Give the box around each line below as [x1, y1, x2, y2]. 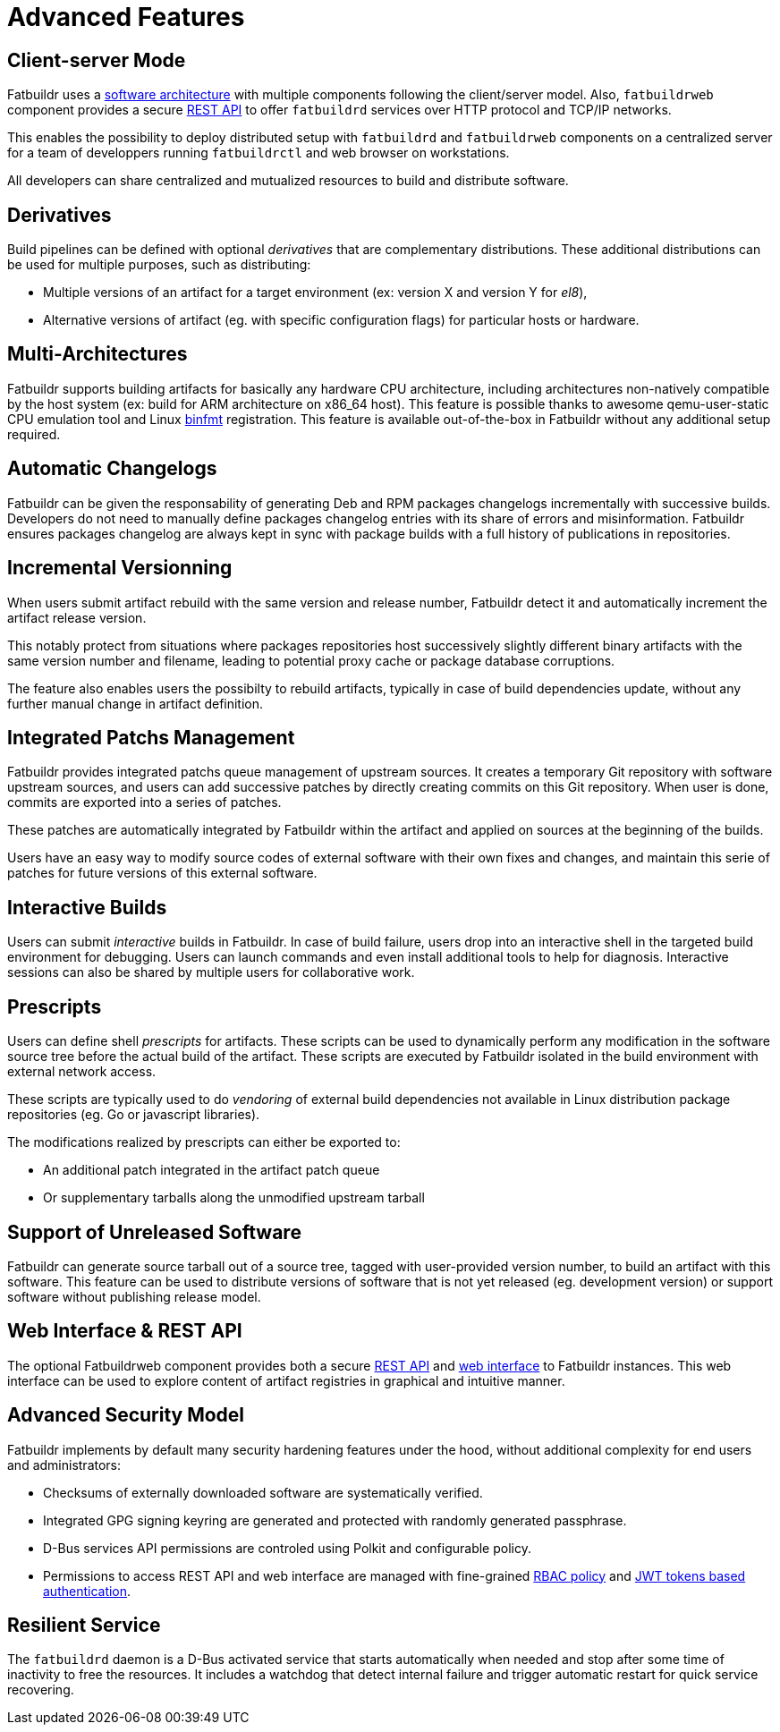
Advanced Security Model [7, 1404, 245, 1427]
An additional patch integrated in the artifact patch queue [43, 1162, 380, 1178]
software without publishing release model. [7, 1288, 261, 1304]
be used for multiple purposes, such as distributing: [7, 257, 311, 273]
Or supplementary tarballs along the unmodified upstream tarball [43, 1190, 425, 1206]
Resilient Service [7, 1614, 161, 1637]
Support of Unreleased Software [7, 1220, 301, 1244]
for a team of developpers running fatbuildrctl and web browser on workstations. [7, 145, 510, 161]
